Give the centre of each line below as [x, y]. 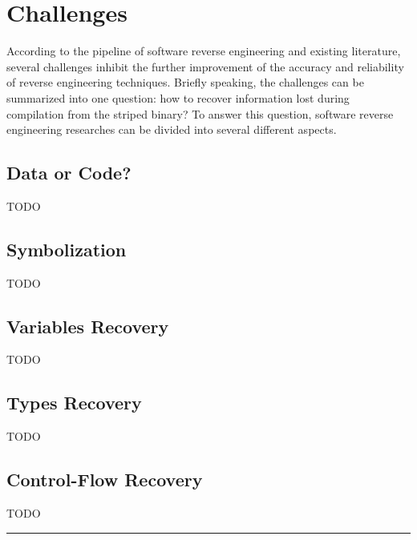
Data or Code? [69, 173]
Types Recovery [74, 403]
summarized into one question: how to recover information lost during [178, 97]
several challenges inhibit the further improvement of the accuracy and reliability [205, 66]
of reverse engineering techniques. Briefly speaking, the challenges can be [185, 82]
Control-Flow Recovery [105, 480]
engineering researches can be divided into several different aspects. [172, 129]
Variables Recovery [88, 326]
